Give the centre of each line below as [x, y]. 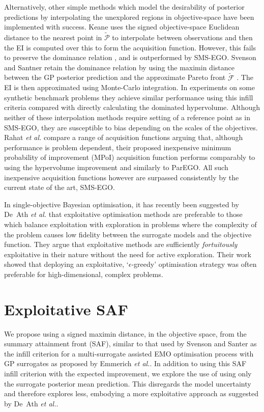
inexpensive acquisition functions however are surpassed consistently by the [122, 177]
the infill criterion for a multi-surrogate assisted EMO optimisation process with [129, 353]
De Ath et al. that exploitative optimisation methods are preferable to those [123, 214]
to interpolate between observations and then [182, 37]
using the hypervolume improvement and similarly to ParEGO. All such [116, 167]
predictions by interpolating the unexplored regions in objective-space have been [129, 17]
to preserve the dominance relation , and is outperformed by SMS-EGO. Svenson [130, 57]
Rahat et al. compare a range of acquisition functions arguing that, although [124, 137]
